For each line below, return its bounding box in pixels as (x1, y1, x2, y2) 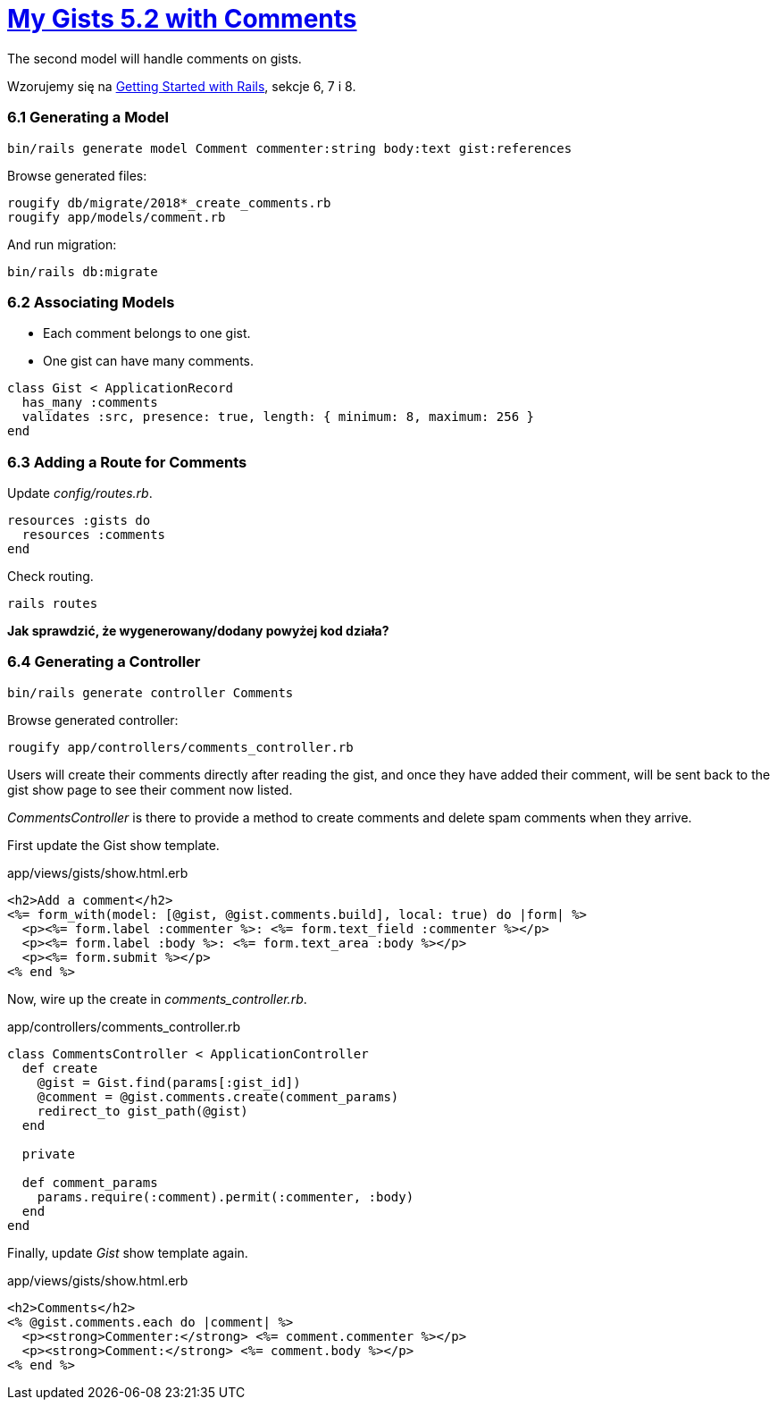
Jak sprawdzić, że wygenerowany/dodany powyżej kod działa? (7, 623, 389, 638)
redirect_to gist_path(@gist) (37, 1103, 248, 1118)
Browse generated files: (7, 167, 147, 183)
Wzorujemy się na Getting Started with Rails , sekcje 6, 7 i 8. (7, 78, 356, 94)
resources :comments (21, 527, 166, 542)
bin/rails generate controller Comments (7, 685, 294, 700)
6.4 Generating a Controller (7, 653, 201, 671)
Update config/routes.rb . (7, 485, 153, 501)
